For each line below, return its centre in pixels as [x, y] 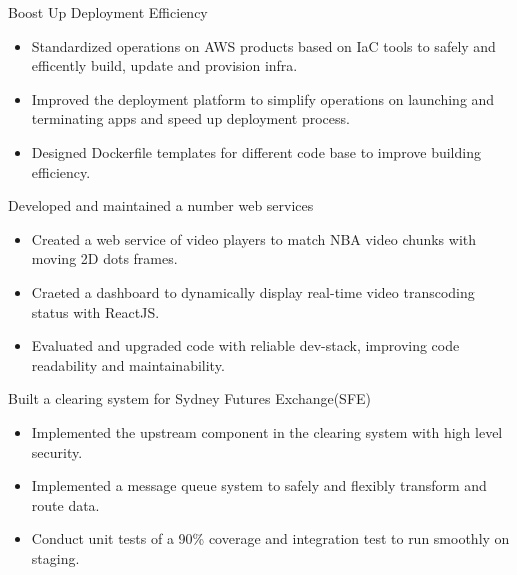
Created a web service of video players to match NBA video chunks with [254, 238]
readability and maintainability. [128, 364]
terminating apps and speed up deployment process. [190, 118]
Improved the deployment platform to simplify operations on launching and [263, 98]
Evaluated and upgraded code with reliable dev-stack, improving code [245, 345]
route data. [65, 504]
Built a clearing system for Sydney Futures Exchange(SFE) [190, 398]
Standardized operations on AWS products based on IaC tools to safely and [263, 45]
